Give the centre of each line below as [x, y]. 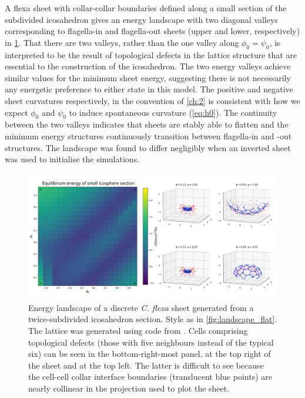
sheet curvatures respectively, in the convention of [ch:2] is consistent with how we [152, 100]
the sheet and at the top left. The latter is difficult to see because [146, 365]
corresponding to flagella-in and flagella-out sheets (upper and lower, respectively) [152, 31]
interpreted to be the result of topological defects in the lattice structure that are [151, 54]
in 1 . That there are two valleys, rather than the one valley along [122, 42]
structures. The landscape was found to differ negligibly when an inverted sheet [148, 147]
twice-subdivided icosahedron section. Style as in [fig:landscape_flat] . [153, 319]
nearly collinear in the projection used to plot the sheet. [129, 388]
